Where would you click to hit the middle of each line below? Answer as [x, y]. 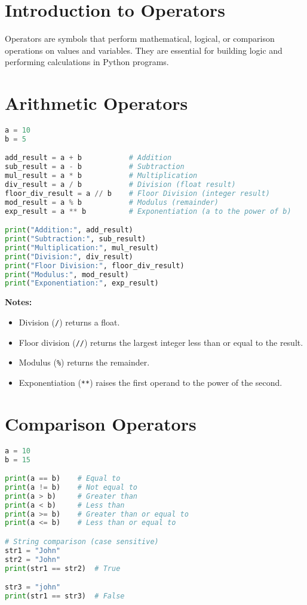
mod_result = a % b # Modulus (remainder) [112, 202]
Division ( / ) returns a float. [69, 322]
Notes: [19, 302]
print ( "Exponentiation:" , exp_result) [82, 283]
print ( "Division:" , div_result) [69, 257]
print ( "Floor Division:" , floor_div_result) [95, 265]
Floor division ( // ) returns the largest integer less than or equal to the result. [161, 342]
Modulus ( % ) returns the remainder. [84, 362]
